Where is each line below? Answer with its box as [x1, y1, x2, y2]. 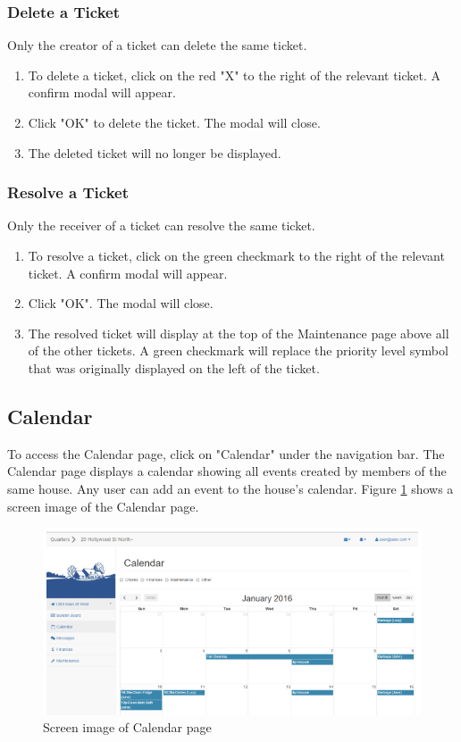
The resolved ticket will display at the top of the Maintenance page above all [28, 323, 449, 342]
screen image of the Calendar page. [7, 496, 199, 515]
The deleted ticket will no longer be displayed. [28, 143, 281, 162]
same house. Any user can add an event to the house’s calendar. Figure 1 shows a [7, 479, 454, 497]
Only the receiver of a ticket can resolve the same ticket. [7, 216, 315, 235]
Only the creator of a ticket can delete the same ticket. [7, 36, 307, 54]
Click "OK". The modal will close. [28, 294, 214, 313]
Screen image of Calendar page [43, 718, 212, 737]
